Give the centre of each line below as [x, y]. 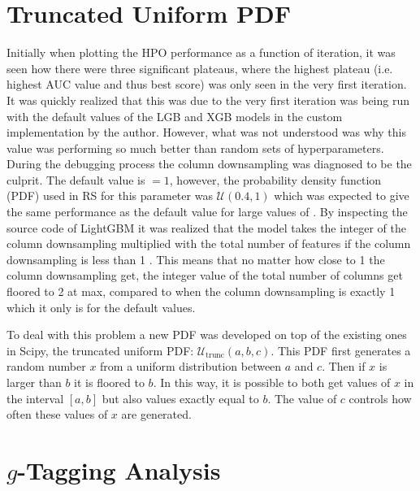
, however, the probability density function [275, 179]
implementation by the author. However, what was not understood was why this [206, 132]
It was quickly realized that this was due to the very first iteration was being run [208, 100]
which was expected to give [342, 196]
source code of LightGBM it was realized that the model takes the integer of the [206, 227]
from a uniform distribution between [191, 366]
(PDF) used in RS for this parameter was [110, 196]
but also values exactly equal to [180, 398]
